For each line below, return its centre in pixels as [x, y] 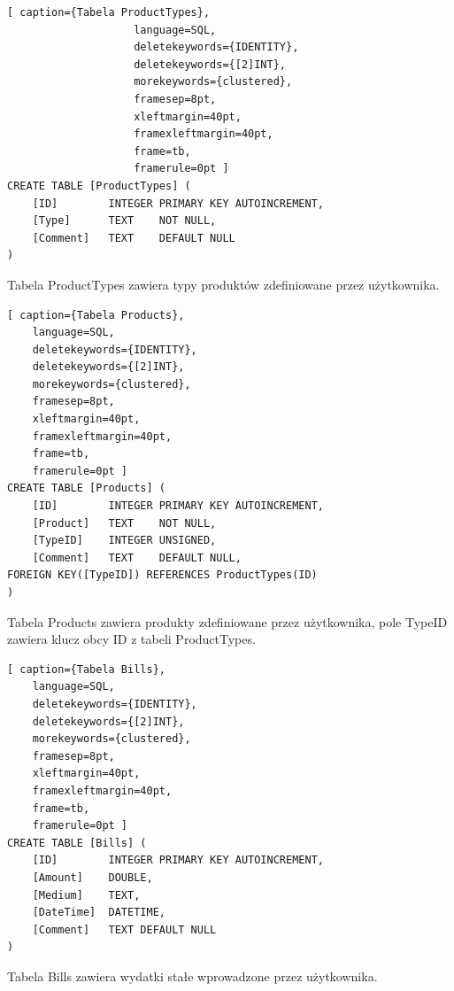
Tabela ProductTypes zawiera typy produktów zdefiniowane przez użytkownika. [223, 284]
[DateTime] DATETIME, [99, 913]
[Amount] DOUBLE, [92, 877]
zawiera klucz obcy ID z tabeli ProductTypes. [131, 639]
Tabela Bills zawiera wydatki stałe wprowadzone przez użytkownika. [192, 976]
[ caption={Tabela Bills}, [86, 669]
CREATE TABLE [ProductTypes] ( [99, 186]
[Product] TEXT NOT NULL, [124, 523]
